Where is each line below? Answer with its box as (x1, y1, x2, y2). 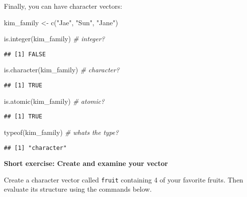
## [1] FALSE (4, 50, 46, 58)
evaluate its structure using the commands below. (4, 184, 152, 194)
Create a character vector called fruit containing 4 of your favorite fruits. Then (4, 174, 244, 184)
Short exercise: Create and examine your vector (4, 158, 168, 168)
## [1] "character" (4, 144, 67, 151)
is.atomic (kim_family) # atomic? (4, 96, 105, 106)
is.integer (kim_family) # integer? (4, 33, 105, 44)
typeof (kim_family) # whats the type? (4, 127, 119, 137)
